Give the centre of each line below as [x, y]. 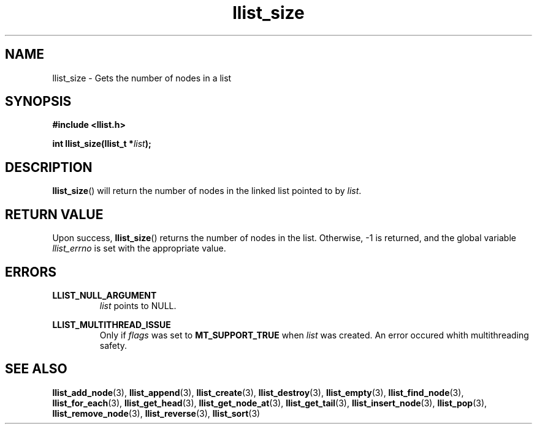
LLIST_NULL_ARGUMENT [105, 295]
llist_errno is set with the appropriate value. [139, 248]
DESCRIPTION [49, 167]
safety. [113, 345]
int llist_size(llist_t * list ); [102, 144]
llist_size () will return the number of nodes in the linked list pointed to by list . [207, 191]
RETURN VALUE [54, 214]
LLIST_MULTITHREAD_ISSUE [112, 324]
